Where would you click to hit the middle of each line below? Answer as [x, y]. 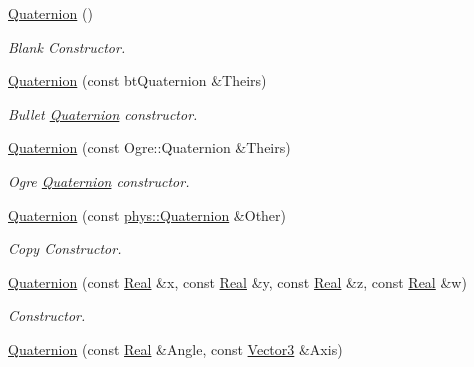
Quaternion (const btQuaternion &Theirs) [137, 80]
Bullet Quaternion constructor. [103, 113]
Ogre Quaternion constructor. [99, 180]
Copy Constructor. [65, 248]
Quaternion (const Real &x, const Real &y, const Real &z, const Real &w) [237, 281]
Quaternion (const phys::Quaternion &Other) [147, 214]
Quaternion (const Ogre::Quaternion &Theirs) [149, 147]
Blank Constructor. [67, 46]
